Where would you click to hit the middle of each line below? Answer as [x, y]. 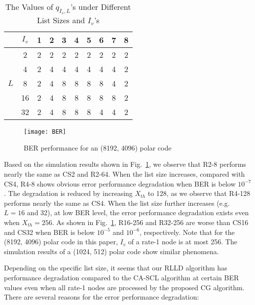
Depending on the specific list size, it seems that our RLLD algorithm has [116, 268]
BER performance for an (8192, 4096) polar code [98, 147]
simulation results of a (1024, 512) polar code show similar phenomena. [111, 251]
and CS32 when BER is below [49, 232]
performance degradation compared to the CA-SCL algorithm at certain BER [122, 277]
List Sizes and [61, 20]
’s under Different [101, 7]
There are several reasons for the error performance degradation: [102, 297]
